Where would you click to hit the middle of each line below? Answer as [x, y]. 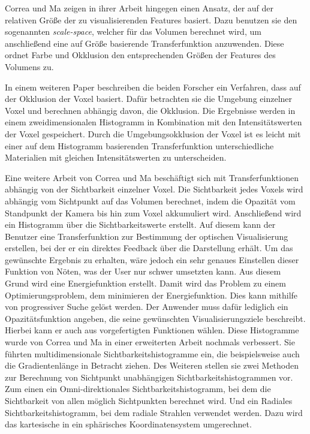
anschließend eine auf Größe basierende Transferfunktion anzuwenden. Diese [145, 43]
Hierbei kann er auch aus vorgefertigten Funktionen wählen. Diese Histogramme [152, 330]
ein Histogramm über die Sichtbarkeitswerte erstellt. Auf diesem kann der [140, 224]
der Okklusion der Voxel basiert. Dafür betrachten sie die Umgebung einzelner [149, 99]
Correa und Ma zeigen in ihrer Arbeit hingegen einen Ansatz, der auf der [139, 8]
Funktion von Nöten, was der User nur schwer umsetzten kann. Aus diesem [143, 271]
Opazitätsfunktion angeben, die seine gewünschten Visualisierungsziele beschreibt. [155, 318]
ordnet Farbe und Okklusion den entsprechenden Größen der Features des [140, 55]
